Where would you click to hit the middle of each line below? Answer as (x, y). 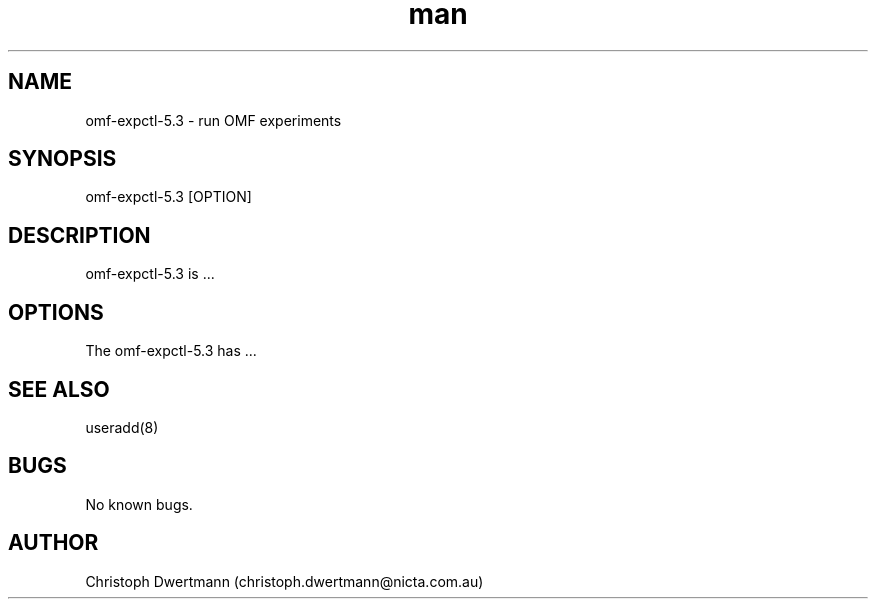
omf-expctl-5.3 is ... (150, 274)
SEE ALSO (59, 389)
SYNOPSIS (62, 159)
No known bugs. (139, 504)
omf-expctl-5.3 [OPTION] (168, 197)
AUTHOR (53, 543)
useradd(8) (122, 427)
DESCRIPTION (79, 235)
